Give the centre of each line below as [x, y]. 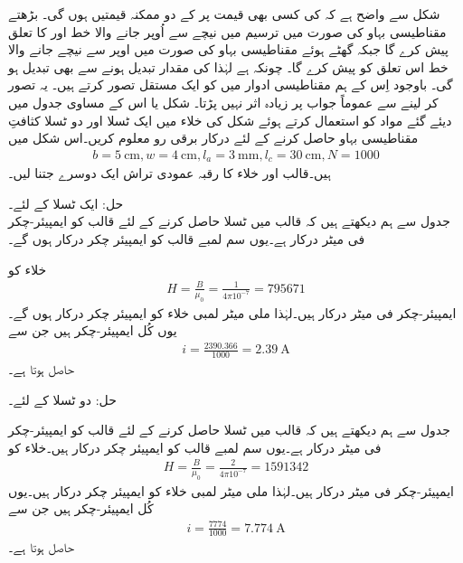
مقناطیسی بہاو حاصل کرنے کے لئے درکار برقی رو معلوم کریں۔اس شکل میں [213, 138]
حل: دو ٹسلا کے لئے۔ [62, 399]
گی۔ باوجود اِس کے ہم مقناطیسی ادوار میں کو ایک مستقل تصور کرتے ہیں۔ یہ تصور [231, 84]
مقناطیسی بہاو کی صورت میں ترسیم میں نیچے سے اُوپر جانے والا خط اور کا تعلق [227, 31]
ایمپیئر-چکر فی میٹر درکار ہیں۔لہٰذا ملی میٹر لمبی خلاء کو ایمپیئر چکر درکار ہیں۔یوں [231, 490]
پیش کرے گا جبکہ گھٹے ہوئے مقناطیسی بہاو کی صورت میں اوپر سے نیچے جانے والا [228, 49]
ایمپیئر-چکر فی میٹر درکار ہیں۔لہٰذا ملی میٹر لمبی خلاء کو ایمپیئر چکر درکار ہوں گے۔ [232, 312]
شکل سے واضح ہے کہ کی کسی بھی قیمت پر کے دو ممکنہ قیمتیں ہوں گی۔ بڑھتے [224, 14]
